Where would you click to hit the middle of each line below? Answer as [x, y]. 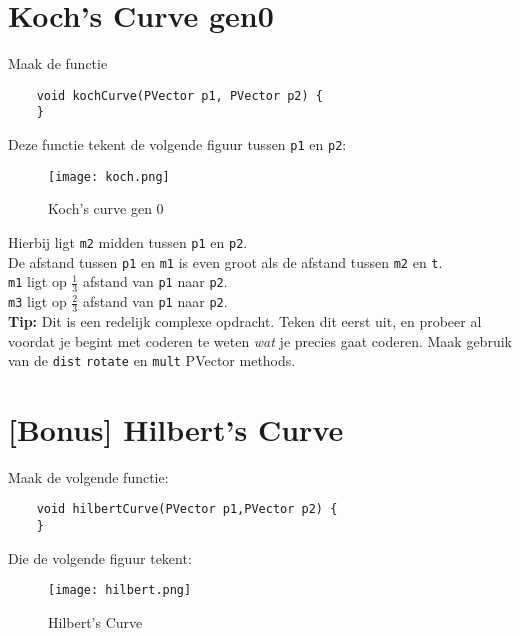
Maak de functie [58, 63]
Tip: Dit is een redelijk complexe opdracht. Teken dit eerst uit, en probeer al [245, 320]
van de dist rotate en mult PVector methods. [152, 360]
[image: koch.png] [109, 176]
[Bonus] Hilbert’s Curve [176, 428]
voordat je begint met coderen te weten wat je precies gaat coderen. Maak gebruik [260, 340]
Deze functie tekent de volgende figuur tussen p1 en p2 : [177, 144]
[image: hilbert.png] [120, 590]
